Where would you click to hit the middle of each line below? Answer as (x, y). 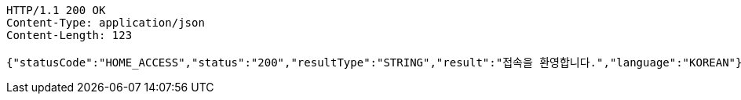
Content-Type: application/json (106, 23)
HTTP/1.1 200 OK (56, 10)
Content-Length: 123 (69, 35)
